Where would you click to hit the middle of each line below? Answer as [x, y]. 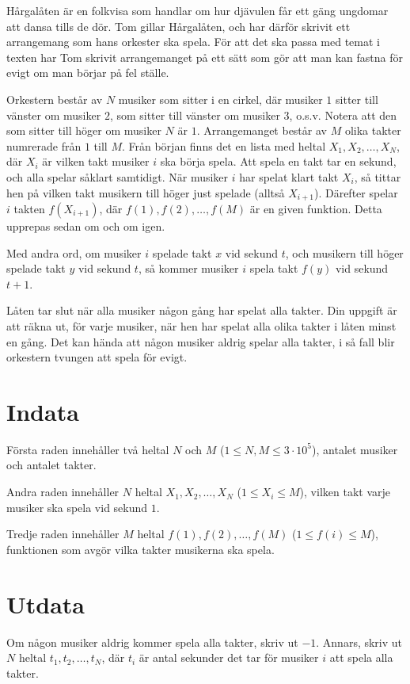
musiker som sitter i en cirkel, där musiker [220, 99]
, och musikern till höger [344, 252]
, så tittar [378, 176]
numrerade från [44, 145]
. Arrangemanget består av [262, 130]
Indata [43, 411]
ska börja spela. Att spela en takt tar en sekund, [278, 161]
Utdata [46, 604]
